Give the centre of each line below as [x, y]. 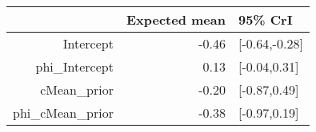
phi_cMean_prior [63, 113]
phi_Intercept [74, 66]
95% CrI [265, 19]
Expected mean [176, 19]
